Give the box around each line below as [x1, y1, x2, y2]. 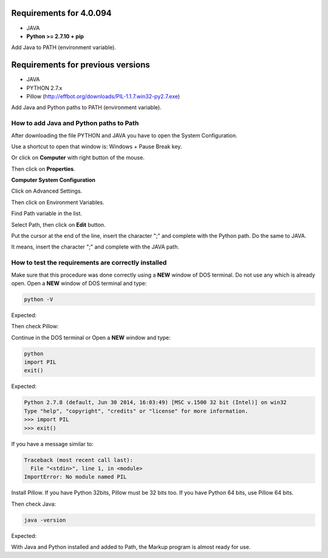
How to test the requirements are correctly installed [11, 258, 167, 267]
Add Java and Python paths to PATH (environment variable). [11, 104, 162, 111]
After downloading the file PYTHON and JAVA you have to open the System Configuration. [11, 131, 237, 139]
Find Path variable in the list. [11, 210, 82, 217]
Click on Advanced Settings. [11, 187, 83, 195]
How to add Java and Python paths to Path [11, 119, 139, 128]
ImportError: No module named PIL [24, 474, 127, 480]
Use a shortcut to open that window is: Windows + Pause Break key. [11, 143, 182, 150]
